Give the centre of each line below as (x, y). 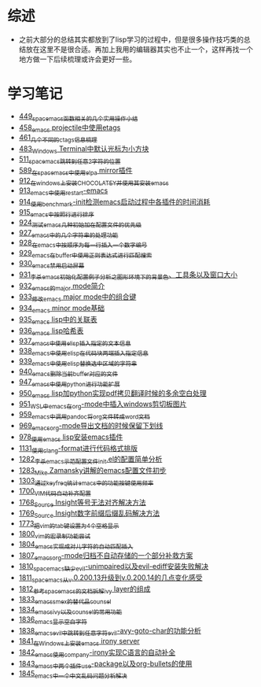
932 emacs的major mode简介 (62, 286)
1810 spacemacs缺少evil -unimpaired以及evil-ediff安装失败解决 (114, 567)
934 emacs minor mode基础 (62, 309)
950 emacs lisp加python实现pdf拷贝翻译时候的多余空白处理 (112, 394)
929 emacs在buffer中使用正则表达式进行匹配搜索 (85, 254)
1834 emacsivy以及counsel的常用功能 (70, 610)
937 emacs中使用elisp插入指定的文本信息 (75, 342)
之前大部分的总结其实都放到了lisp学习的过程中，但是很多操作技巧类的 (131, 39)
